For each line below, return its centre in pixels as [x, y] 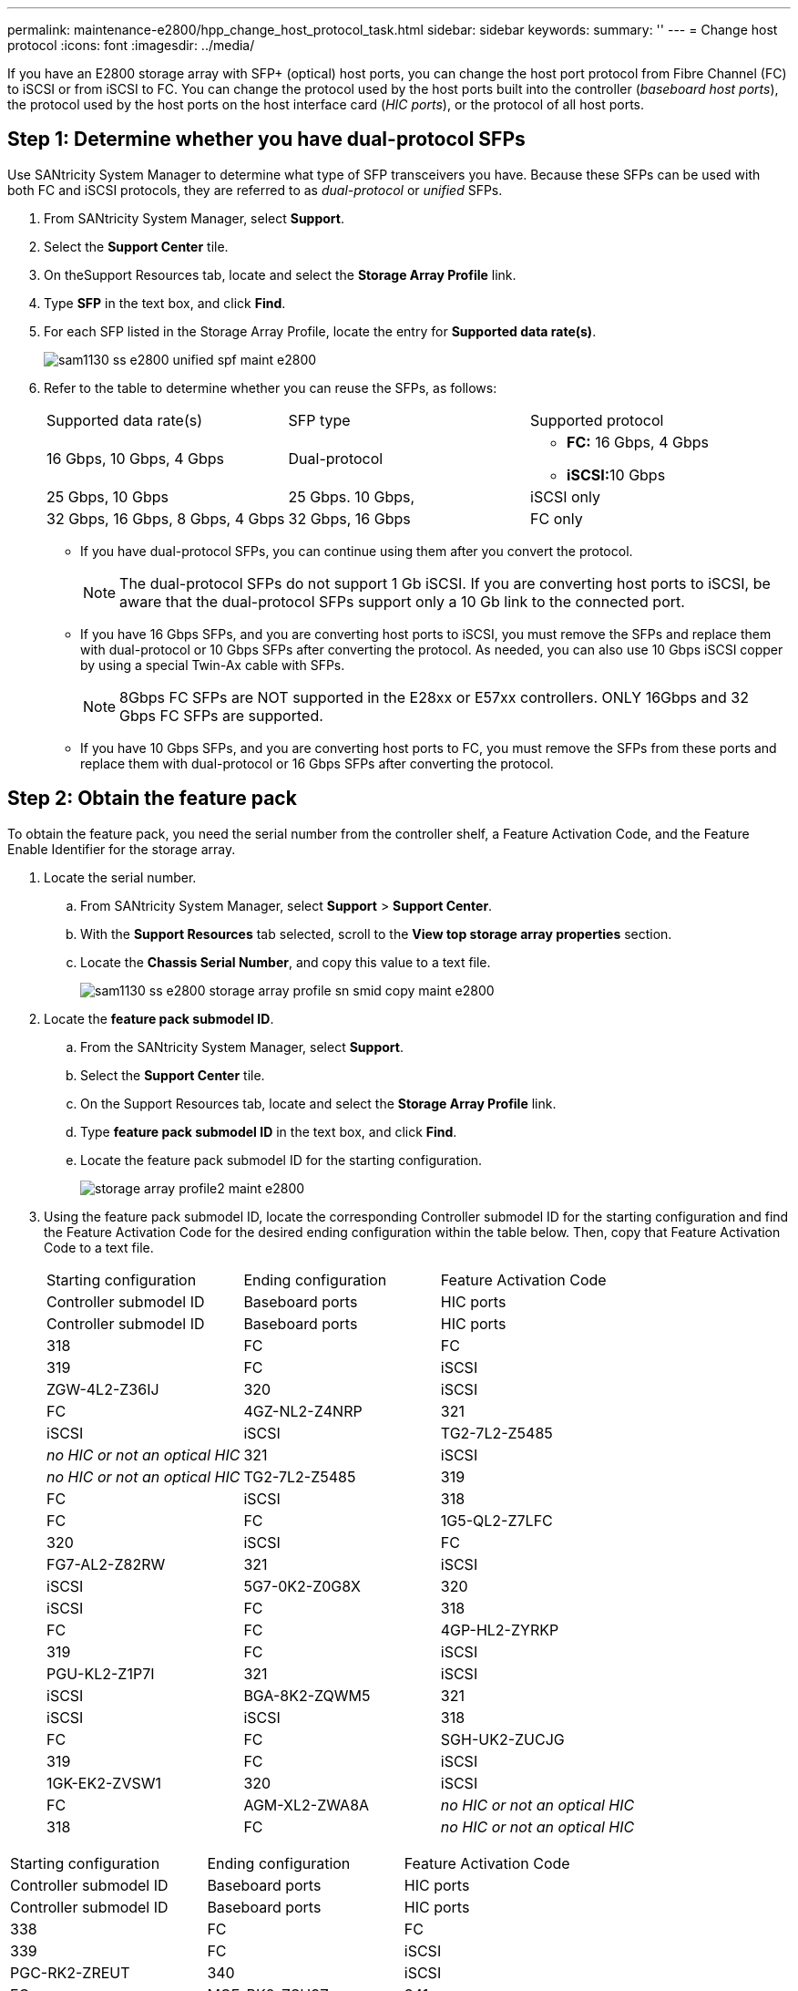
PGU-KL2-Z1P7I [101, 1673]
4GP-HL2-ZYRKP [500, 1630]
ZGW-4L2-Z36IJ [103, 1389]
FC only [557, 518]
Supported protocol [597, 420]
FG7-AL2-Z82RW [106, 1564]
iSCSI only [565, 496]
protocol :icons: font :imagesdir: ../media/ [131, 45]
